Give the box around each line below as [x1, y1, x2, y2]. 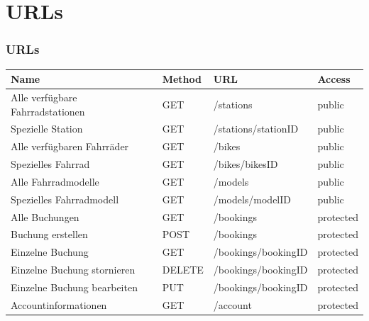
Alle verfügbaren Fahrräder [11, 139, 129, 154]
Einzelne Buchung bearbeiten [11, 279, 138, 294]
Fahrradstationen [11, 103, 85, 118]
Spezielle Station [11, 121, 83, 136]
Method [162, 72, 202, 86]
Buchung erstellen [11, 227, 88, 242]
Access [317, 72, 351, 86]
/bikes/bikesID [213, 157, 278, 171]
